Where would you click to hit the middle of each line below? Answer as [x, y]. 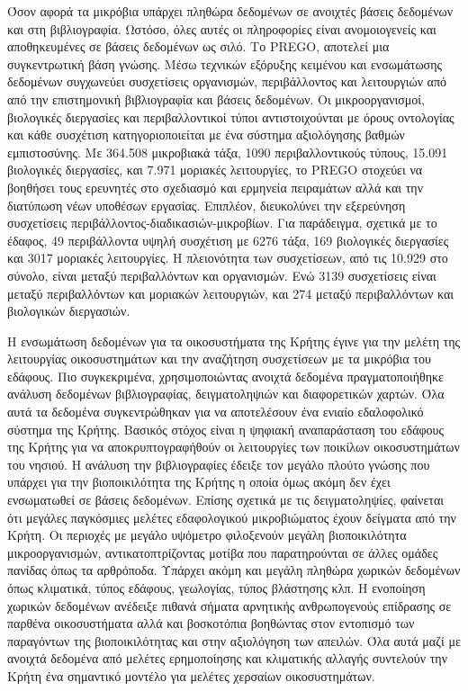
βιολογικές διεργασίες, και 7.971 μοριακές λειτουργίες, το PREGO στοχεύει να [215, 170]
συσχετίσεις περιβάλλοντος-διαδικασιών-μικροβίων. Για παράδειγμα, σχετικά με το [222, 223]
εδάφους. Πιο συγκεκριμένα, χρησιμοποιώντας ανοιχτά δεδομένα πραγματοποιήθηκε [225, 376]
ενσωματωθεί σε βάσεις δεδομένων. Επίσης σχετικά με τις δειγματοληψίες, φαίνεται [226, 500]
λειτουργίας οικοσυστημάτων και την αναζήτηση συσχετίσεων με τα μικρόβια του [219, 359]
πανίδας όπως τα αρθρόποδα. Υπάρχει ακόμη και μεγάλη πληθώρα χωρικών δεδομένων [234, 570]
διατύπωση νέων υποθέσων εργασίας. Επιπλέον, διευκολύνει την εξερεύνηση [207, 205]
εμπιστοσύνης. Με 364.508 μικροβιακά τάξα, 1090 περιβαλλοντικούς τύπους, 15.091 [228, 152]
